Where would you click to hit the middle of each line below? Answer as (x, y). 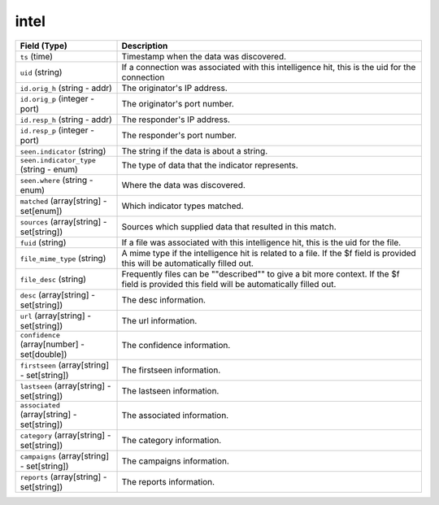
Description (145, 46)
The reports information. (168, 481)
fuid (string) (43, 242)
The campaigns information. (175, 461)
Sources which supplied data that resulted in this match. (229, 226)
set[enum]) (41, 211)
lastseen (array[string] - (65, 385)
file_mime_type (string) (63, 258)
